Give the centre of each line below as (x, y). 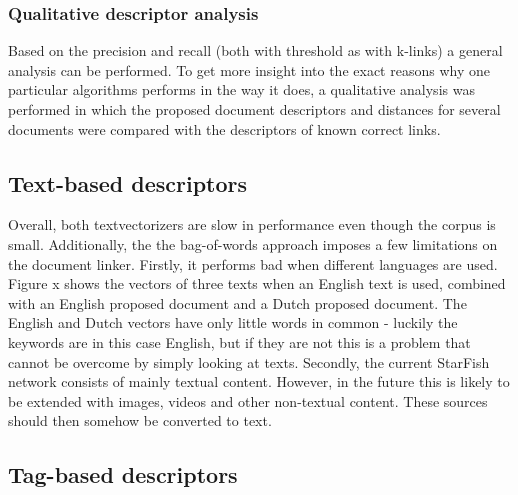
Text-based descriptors (128, 182)
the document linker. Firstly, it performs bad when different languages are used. (253, 263)
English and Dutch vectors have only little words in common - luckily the (233, 322)
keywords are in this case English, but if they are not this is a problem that (239, 341)
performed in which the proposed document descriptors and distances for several (254, 109)
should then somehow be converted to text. (140, 420)
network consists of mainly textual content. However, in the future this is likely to (259, 381)
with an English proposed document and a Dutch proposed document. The (237, 302)
